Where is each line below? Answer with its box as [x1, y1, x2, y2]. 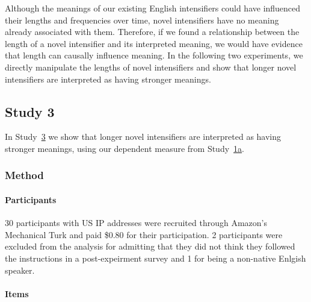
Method [5, 168, 44, 183]
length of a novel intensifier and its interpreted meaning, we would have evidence [5, 37, 303, 49]
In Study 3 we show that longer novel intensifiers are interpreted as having [5, 130, 282, 143]
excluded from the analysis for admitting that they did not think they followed [5, 240, 295, 253]
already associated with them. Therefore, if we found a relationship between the [5, 25, 300, 38]
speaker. [5, 263, 35, 276]
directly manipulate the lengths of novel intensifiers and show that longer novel [5, 60, 297, 73]
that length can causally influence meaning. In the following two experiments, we [5, 49, 303, 61]
